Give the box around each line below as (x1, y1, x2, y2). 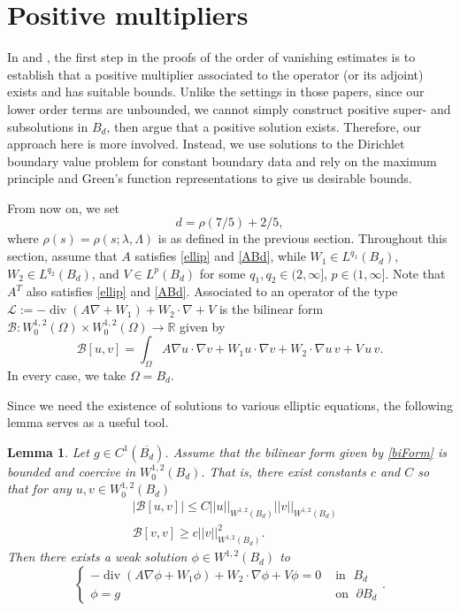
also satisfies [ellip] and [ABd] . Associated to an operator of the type (26, 282, 398, 301)
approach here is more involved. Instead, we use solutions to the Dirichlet (7, 134, 405, 153)
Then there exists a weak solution (7, 547, 188, 566)
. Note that (385, 263, 446, 282)
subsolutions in (7, 117, 88, 135)
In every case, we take (7, 366, 126, 385)
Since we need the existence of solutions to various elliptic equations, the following (7, 395, 454, 414)
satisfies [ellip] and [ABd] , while (134, 247, 306, 265)
